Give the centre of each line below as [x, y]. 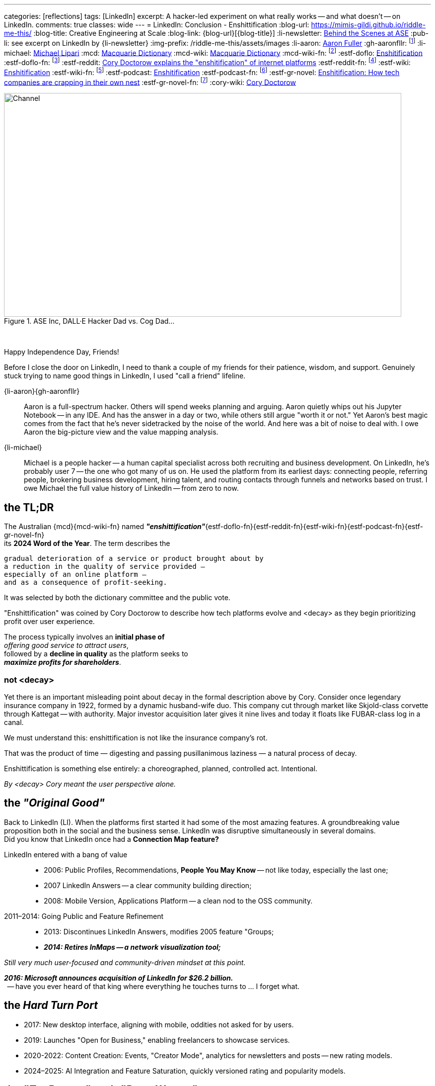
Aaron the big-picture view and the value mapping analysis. [121, 432]
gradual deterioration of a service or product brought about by [134, 559]
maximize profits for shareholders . [63, 662]
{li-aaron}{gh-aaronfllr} [42, 391]
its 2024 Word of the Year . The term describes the [87, 543]
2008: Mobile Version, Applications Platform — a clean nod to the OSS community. [178, 901]
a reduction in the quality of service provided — [105, 567]
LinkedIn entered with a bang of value [66, 854]
